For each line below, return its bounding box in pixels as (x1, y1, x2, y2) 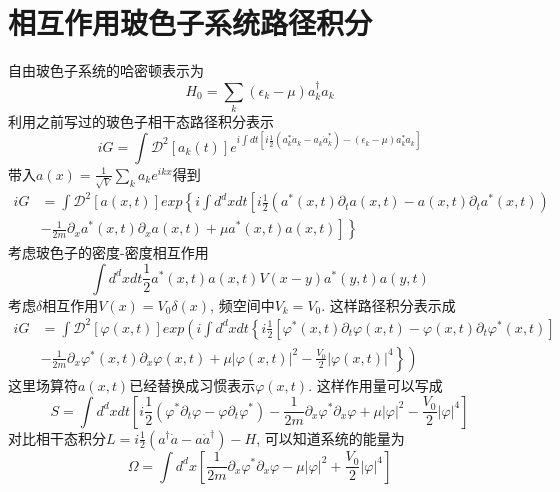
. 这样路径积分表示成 (321, 294, 456, 315)
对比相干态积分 (8, 427, 106, 448)
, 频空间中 (210, 294, 275, 315)
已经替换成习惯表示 (129, 374, 256, 395)
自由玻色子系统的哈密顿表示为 (8, 60, 204, 81)
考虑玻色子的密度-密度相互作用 (8, 242, 209, 263)
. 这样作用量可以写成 (308, 374, 443, 395)
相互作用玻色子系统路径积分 (8, 2, 373, 43)
